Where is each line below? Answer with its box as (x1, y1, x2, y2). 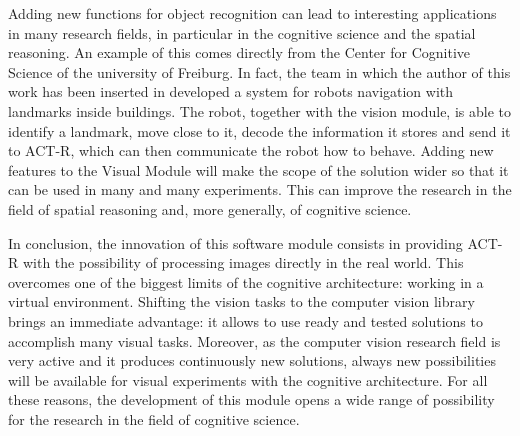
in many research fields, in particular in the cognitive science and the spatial (8, 22, 476, 43)
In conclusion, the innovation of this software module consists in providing (8, 232, 463, 253)
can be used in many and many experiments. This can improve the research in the (8, 179, 512, 200)
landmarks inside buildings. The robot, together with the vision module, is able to (8, 100, 511, 121)
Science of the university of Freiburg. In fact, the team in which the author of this (8, 61, 511, 82)
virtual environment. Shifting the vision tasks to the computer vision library (8, 291, 475, 312)
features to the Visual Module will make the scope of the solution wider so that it (8, 159, 509, 180)
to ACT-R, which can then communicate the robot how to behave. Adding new (8, 140, 494, 161)
